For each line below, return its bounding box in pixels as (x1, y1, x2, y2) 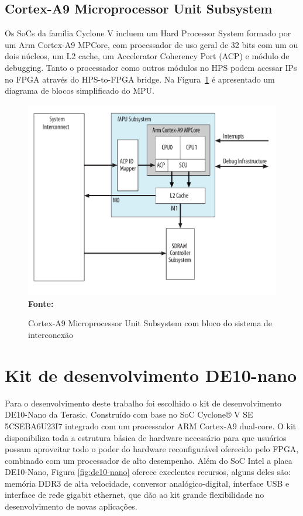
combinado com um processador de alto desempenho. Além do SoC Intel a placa (5, 454, 292, 466)
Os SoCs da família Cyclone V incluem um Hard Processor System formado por (5, 27, 291, 39)
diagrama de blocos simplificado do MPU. (5, 84, 154, 97)
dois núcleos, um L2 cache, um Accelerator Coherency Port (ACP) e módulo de (5, 50, 290, 62)
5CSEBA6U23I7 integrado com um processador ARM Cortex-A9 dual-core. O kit (5, 419, 297, 432)
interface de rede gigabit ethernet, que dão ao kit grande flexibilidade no (5, 488, 264, 501)
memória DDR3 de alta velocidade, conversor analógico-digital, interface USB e (5, 477, 290, 489)
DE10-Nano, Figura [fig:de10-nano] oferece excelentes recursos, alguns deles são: (5, 466, 291, 478)
